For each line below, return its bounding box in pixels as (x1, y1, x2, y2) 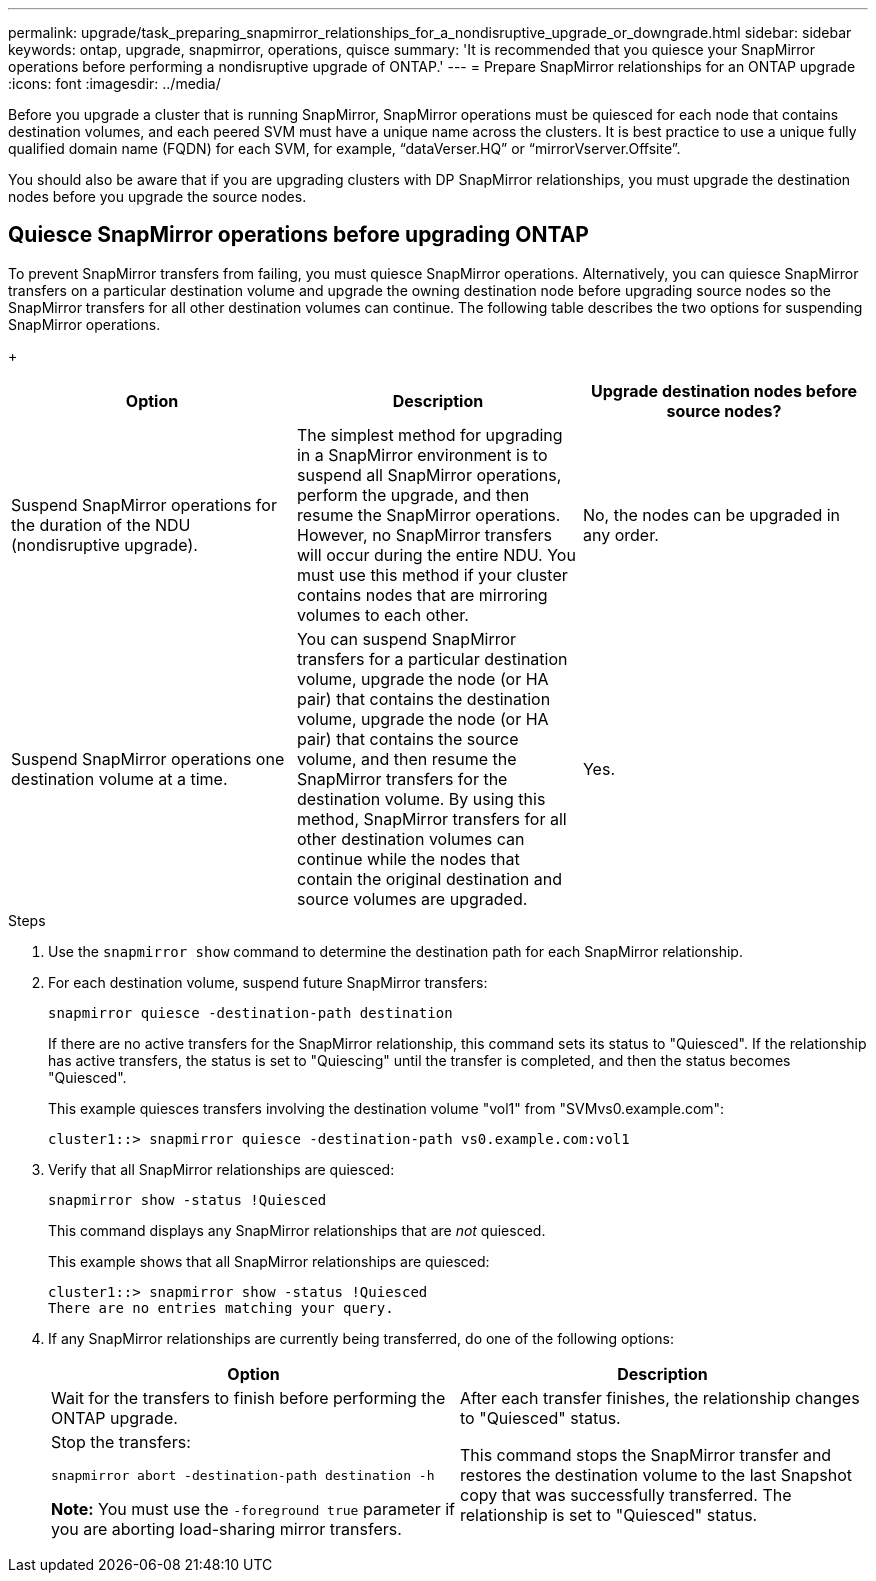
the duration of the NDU (11, 514, 191, 535)
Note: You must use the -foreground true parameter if (51, 1498, 455, 1519)
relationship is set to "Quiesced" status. (460, 1505, 758, 1526)
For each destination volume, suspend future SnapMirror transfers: (48, 973, 488, 991)
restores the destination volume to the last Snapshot (460, 1465, 852, 1486)
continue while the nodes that (296, 848, 520, 869)
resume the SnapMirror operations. (296, 504, 561, 525)
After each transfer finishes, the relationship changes (460, 1387, 860, 1408)
